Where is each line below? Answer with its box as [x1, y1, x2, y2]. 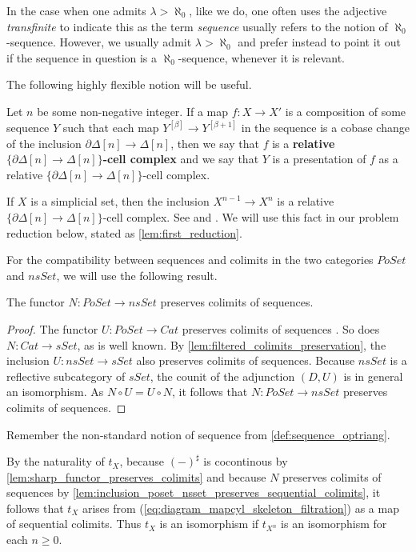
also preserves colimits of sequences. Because [136, 352, 355, 369]
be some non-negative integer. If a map [37, 102, 229, 119]
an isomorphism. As [6, 383, 104, 400]
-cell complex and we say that [102, 150, 259, 167]
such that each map [62, 119, 159, 135]
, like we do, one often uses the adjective [189, 2, 387, 18]
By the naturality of [6, 453, 105, 470]
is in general [343, 367, 403, 384]
